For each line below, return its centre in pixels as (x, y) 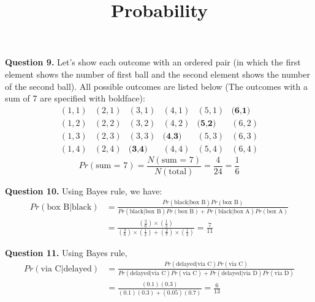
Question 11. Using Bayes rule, (66, 252)
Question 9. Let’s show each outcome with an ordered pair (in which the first (153, 62)
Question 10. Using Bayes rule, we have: (84, 190)
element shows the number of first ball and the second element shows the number (157, 74)
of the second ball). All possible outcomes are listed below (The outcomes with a (156, 86)
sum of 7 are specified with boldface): (75, 98)
